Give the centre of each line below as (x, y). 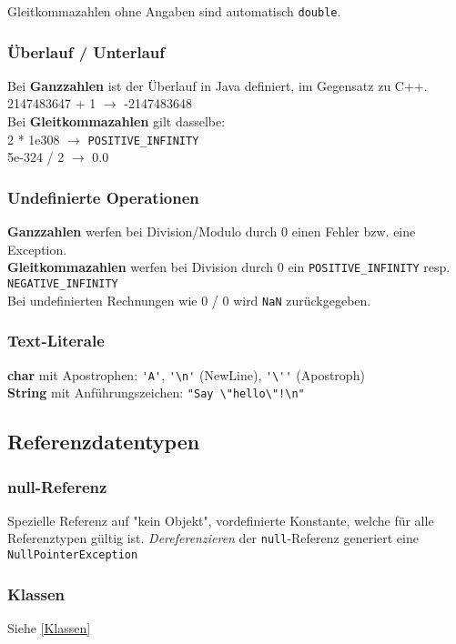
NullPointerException (73, 555)
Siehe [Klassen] (49, 627)
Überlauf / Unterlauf (86, 51)
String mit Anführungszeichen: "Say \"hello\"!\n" (156, 392)
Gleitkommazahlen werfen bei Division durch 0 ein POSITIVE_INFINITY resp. (229, 267)
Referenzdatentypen (104, 442)
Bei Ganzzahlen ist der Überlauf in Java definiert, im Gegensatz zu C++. (218, 85)
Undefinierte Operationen (103, 197)
